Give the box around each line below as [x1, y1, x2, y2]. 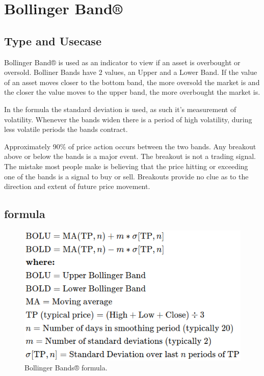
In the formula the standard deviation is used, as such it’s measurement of [4, 103, 236, 114]
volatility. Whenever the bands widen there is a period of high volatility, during [4, 114, 252, 124]
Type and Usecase [4, 33, 101, 48]
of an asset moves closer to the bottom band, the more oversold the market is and [4, 76, 260, 87]
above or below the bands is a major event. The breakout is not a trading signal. [4, 151, 256, 162]
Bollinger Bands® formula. [24, 362, 108, 373]
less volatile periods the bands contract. [4, 124, 128, 135]
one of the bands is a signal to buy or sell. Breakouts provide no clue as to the [4, 171, 249, 181]
